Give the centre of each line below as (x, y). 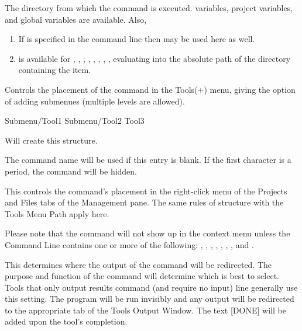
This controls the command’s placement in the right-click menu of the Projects (146, 191)
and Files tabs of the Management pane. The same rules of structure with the (144, 202)
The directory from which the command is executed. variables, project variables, (149, 8)
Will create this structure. (51, 140)
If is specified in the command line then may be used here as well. (137, 39)
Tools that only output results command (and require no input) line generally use (151, 287)
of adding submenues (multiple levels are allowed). (95, 101)
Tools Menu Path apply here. (57, 213)
